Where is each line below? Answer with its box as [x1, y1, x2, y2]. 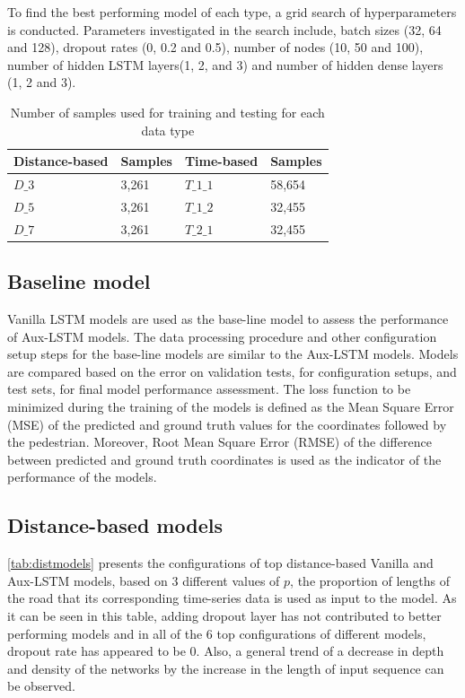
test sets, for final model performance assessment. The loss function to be [7, 380, 411, 398]
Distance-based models [7, 511, 223, 539]
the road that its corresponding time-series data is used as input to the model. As [7, 589, 457, 607]
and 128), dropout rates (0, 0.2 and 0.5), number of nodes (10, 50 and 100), [7, 38, 424, 57]
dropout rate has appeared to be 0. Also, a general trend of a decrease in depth [7, 641, 444, 660]
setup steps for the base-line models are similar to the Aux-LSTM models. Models [7, 345, 459, 363]
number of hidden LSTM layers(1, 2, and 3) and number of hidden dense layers [7, 55, 443, 74]
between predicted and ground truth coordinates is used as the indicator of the [7, 449, 442, 468]
